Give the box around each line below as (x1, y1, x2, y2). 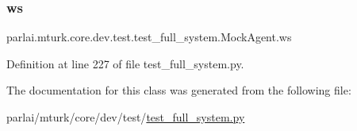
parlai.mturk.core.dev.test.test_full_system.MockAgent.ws (6, 29, 292, 45)
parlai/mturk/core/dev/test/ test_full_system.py (6, 109, 245, 125)
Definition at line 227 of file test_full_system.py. (6, 55, 244, 71)
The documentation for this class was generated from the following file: (6, 82, 351, 98)
